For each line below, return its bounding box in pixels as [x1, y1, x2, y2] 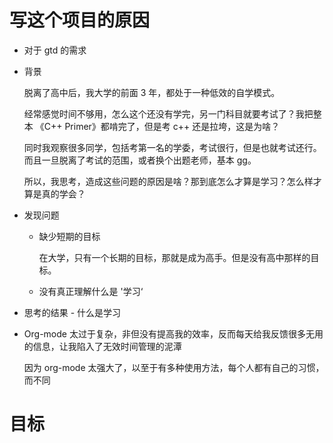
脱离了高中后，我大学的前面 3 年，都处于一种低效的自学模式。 [23, 86, 281, 98]
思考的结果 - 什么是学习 [23, 306, 122, 318]
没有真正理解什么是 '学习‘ [38, 285, 144, 297]
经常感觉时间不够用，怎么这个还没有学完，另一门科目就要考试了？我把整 [23, 107, 322, 120]
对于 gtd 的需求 [23, 44, 87, 56]
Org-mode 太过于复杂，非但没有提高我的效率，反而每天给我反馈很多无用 [23, 327, 324, 340]
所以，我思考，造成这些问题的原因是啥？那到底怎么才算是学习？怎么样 [23, 175, 314, 187]
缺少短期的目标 [38, 230, 101, 242]
